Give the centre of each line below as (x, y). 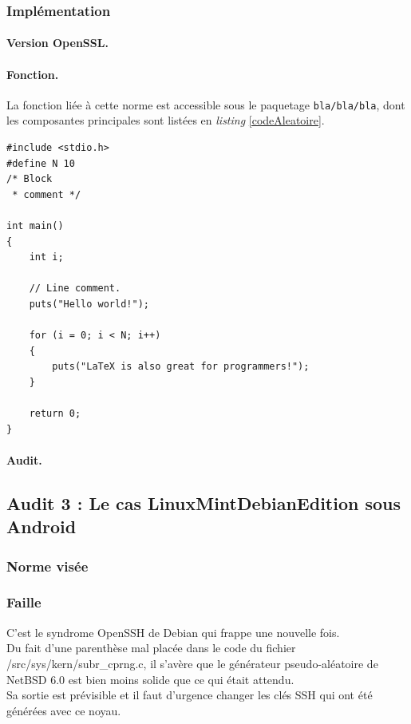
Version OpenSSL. (57, 43)
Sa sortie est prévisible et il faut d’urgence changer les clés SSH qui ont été (190, 695)
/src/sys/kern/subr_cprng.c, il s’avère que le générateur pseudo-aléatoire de (192, 663)
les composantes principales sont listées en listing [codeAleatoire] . (166, 120)
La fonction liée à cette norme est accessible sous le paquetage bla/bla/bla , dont (206, 104)
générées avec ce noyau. (64, 710)
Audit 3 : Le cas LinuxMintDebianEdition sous (204, 502)
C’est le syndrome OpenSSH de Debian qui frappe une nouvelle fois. (173, 632)
